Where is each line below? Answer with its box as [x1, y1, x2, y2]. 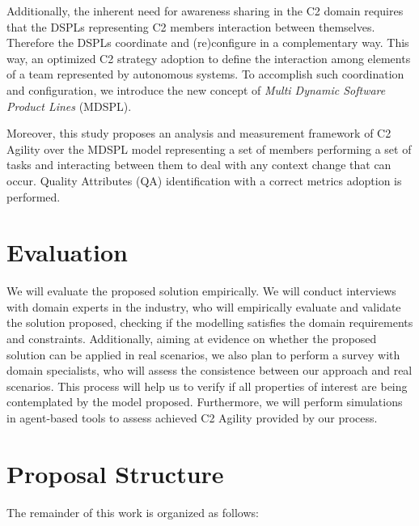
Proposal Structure [6, 456, 224, 490]
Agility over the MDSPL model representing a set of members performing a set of [6, 140, 412, 157]
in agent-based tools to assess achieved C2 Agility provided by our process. [6, 409, 378, 426]
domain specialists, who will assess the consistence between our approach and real [6, 362, 413, 379]
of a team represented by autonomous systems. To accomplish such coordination [6, 66, 404, 83]
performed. [6, 188, 61, 205]
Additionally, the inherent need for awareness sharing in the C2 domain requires [6, 2, 404, 19]
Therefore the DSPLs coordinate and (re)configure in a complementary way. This [6, 34, 409, 51]
